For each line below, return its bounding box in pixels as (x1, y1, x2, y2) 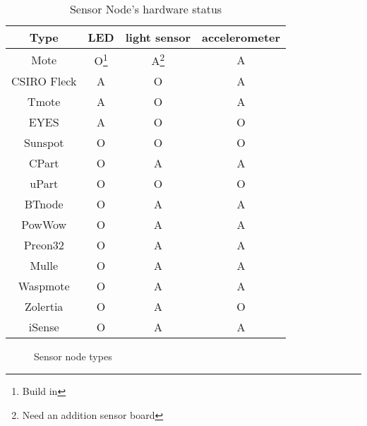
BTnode (24, 196, 64, 213)
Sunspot (23, 134, 64, 151)
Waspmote (18, 278, 70, 295)
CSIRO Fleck (11, 73, 77, 90)
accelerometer (202, 29, 281, 45)
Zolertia (25, 298, 64, 315)
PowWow (21, 216, 67, 233)
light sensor (125, 29, 191, 45)
